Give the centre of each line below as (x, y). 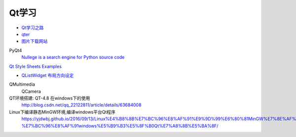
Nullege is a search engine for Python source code (73, 57)
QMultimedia (22, 84)
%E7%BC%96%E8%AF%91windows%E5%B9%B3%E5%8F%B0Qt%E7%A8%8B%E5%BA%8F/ (120, 126)
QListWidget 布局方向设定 (48, 75)
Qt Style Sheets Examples (35, 66)
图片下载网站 (35, 41)
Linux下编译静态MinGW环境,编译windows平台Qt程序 (62, 112)
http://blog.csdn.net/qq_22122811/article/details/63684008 (81, 105)
